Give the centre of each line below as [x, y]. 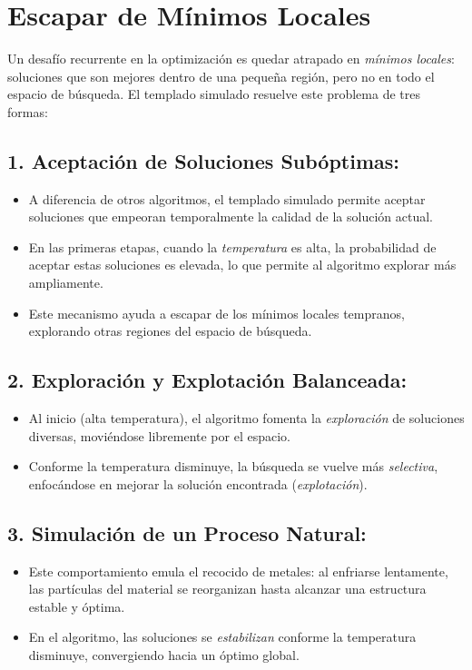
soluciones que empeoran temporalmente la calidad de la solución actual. [231, 217]
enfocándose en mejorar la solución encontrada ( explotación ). [198, 483]
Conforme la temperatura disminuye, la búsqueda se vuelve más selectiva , [233, 466]
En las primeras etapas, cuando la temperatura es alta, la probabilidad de [232, 246]
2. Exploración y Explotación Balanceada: [207, 380]
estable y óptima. [77, 606]
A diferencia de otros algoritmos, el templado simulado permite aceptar [227, 198]
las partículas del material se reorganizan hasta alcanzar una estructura [227, 589]
